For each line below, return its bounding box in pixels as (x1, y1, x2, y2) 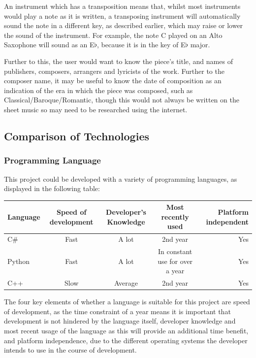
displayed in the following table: (4, 183, 100, 194)
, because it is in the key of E (96, 39, 186, 50)
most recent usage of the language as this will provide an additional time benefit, (4, 325, 249, 335)
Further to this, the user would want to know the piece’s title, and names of (4, 56, 233, 66)
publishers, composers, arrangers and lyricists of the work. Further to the (4, 65, 224, 76)
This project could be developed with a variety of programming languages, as (4, 173, 237, 184)
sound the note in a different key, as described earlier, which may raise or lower (4, 20, 243, 31)
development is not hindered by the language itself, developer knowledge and (4, 316, 236, 326)
